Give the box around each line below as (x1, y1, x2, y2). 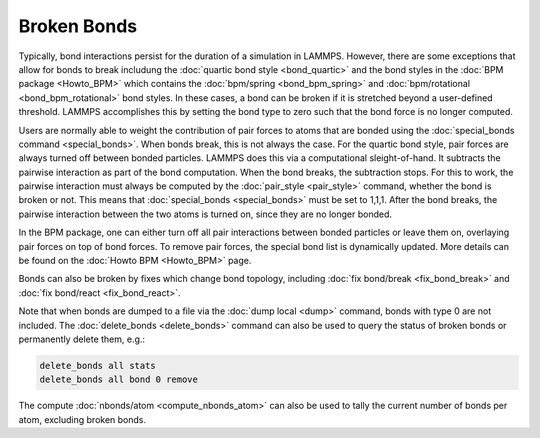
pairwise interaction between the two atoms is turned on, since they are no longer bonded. (18, 208, 393, 220)
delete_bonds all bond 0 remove (39, 374, 199, 385)
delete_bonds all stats (39, 360, 157, 371)
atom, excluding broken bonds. (18, 413, 147, 425)
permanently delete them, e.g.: (18, 333, 145, 345)
